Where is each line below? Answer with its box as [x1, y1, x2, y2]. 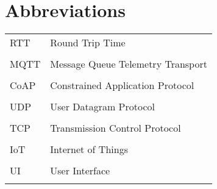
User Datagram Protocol [50, 99, 155, 114]
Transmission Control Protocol [50, 121, 181, 135]
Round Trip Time [50, 35, 126, 50]
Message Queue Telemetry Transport [50, 57, 207, 71]
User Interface [50, 163, 110, 178]
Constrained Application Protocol [50, 78, 194, 93]
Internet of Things [50, 142, 128, 157]
